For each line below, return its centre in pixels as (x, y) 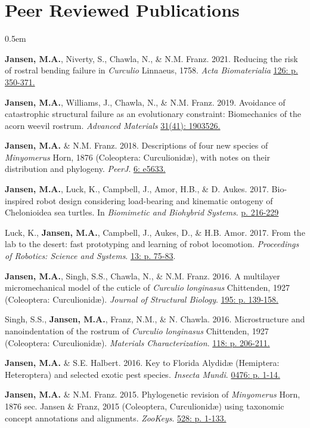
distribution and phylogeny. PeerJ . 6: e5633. (85, 169)
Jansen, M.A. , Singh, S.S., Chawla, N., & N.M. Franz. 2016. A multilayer (142, 275)
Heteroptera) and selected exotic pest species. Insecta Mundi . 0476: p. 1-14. (142, 374)
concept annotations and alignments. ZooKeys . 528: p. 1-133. (116, 418)
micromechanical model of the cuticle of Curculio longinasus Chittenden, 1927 (147, 287)
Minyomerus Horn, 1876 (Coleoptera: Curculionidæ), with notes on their (138, 157)
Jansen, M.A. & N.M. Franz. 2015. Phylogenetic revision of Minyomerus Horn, (153, 394)
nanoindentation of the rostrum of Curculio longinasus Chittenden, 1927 (137, 331)
